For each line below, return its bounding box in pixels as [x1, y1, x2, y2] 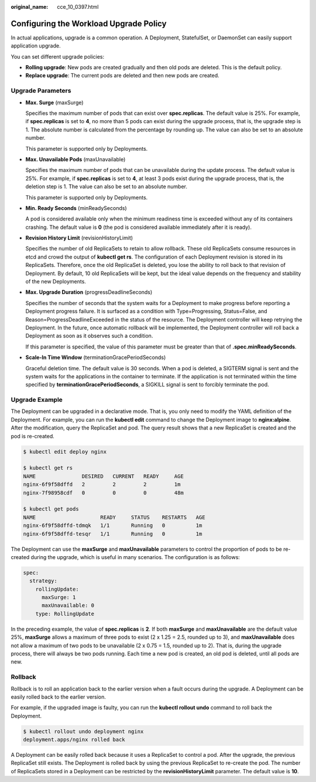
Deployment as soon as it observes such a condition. [25, 332, 153, 340]
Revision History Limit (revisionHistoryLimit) [25, 235, 133, 242]
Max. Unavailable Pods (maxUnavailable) [25, 155, 126, 163]
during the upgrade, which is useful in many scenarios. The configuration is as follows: [30, 553, 240, 560]
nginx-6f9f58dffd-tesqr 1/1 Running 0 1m [23, 530, 202, 537]
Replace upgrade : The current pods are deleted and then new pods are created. [25, 72, 219, 79]
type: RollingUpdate [35, 610, 95, 617]
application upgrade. [11, 42, 61, 49]
